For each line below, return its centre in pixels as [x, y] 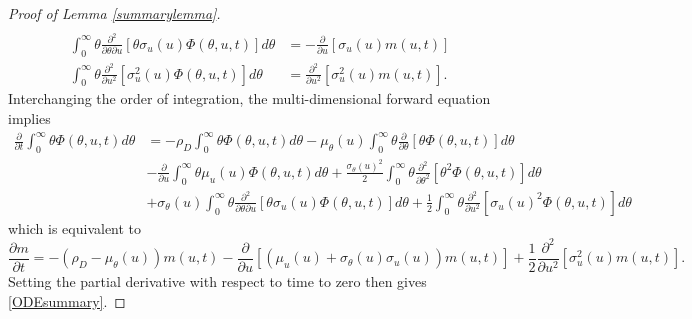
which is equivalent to [75, 227]
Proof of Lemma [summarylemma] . [114, 13]
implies [29, 118]
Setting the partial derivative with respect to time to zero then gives [217, 280]
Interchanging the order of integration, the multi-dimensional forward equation [249, 98]
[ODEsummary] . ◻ [67, 300]
